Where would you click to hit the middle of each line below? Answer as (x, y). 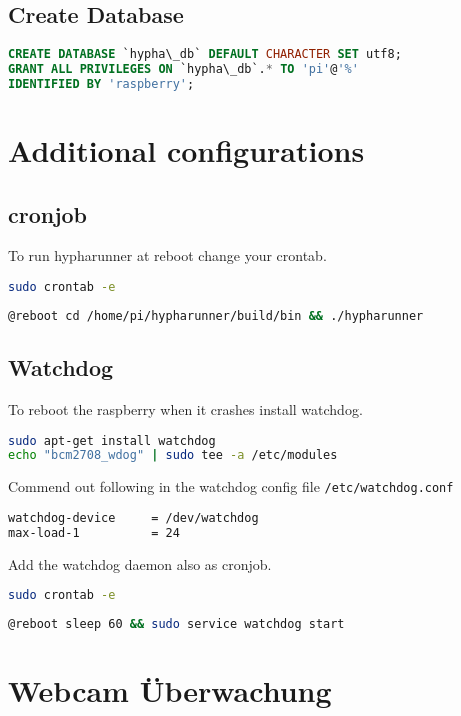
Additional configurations (186, 150)
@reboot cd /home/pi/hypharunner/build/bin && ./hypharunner (216, 315)
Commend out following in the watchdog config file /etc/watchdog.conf (231, 486)
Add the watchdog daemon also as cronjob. (140, 563)
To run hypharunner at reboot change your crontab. (167, 255)
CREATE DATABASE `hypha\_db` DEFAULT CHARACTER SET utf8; (205, 54)
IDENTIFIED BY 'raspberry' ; (101, 83)
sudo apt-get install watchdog (112, 440)
